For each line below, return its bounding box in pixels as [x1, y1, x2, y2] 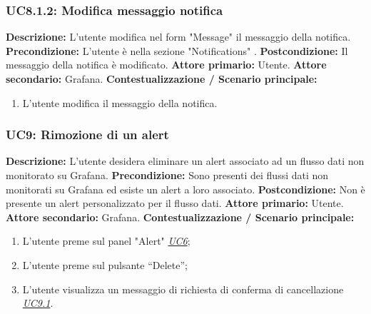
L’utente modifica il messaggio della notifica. [22, 95, 218, 110]
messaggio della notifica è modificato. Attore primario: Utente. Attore [6, 57, 327, 72]
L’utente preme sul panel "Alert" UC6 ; [22, 233, 190, 248]
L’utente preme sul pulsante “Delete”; [22, 257, 188, 272]
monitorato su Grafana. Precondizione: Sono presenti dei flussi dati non [6, 168, 329, 182]
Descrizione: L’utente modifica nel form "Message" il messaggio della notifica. [6, 29, 351, 44]
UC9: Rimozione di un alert [6, 126, 169, 143]
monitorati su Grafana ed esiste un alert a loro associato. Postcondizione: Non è [6, 181, 365, 196]
